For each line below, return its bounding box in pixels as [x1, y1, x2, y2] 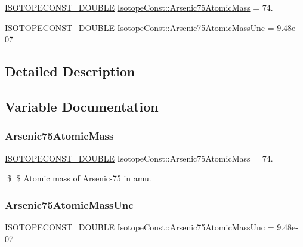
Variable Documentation [5, 97, 159, 115]
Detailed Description [5, 62, 135, 81]
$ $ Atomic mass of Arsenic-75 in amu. [7, 172, 151, 184]
